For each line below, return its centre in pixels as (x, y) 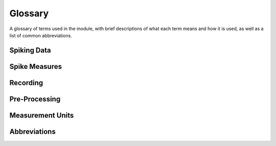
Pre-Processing (35, 99)
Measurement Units (42, 115)
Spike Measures (36, 66)
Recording (26, 82)
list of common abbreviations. (41, 35)
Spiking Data (30, 50)
